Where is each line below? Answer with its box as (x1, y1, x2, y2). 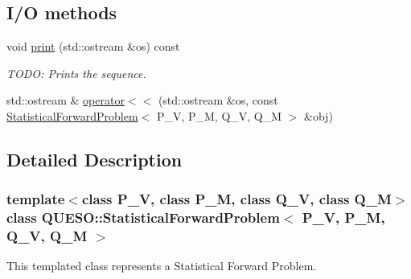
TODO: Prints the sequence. (6, 64, 146, 81)
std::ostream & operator (6, 92, 125, 109)
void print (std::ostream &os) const (6, 38, 180, 55)
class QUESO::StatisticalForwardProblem (6, 207, 280, 228)
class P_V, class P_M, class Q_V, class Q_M (81, 189, 392, 209)
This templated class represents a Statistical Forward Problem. (6, 257, 317, 274)
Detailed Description (6, 146, 183, 171)
